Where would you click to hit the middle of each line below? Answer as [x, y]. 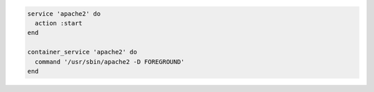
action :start [59, 23]
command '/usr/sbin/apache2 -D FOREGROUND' [110, 61]
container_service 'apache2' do [82, 52]
